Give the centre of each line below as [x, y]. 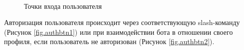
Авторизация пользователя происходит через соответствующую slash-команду [122, 22]
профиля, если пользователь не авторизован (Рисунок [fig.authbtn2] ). [109, 41]
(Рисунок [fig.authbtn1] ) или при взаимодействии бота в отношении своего [119, 32]
